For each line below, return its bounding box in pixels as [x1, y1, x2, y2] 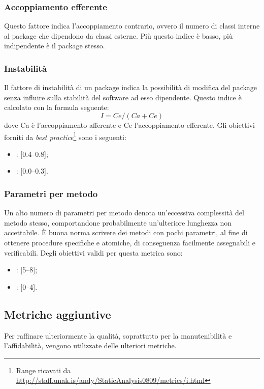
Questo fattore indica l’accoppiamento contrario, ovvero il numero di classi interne [4, 20, 260, 31]
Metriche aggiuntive [4, 306, 111, 322]
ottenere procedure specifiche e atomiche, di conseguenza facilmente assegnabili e [4, 237, 256, 248]
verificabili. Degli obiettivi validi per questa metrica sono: [4, 247, 183, 258]
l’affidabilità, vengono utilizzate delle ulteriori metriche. [4, 340, 177, 351]
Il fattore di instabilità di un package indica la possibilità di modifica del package [4, 82, 257, 93]
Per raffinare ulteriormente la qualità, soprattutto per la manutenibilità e [4, 330, 232, 341]
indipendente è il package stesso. [4, 40, 105, 51]
